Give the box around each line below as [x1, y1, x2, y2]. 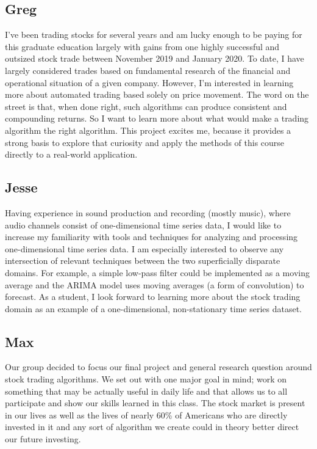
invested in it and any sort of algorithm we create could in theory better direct [5, 420, 299, 433]
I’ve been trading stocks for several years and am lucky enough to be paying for [5, 28, 302, 41]
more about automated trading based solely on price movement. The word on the [5, 88, 309, 101]
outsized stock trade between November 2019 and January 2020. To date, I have [5, 52, 304, 65]
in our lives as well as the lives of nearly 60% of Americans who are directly [5, 408, 288, 421]
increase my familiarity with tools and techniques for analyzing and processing [5, 230, 298, 243]
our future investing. [5, 433, 81, 445]
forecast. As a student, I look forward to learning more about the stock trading [5, 290, 301, 303]
